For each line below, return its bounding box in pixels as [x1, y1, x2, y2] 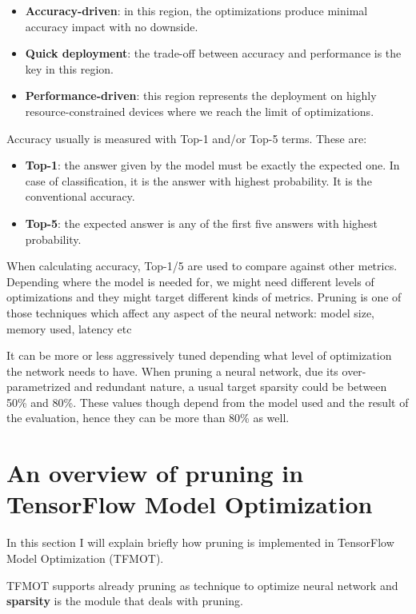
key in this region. [25, 60, 114, 77]
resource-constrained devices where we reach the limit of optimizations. [25, 102, 374, 119]
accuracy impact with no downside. [25, 18, 198, 34]
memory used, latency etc [6, 320, 132, 337]
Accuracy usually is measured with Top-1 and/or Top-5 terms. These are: [6, 130, 367, 146]
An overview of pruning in [6, 457, 304, 489]
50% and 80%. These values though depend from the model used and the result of [6, 393, 409, 410]
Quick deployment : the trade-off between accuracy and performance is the [25, 45, 402, 62]
